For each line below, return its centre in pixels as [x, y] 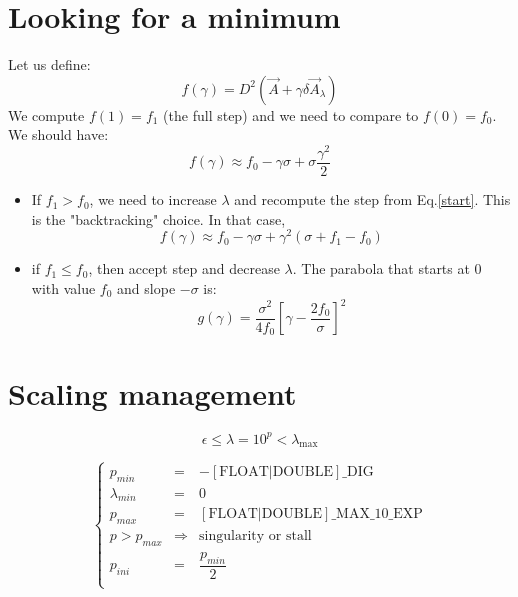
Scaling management [152, 393]
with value [63, 287]
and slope [146, 287]
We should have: [58, 134]
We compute [46, 114]
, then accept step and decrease [184, 268]
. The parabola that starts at [381, 268]
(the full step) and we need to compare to [291, 114]
